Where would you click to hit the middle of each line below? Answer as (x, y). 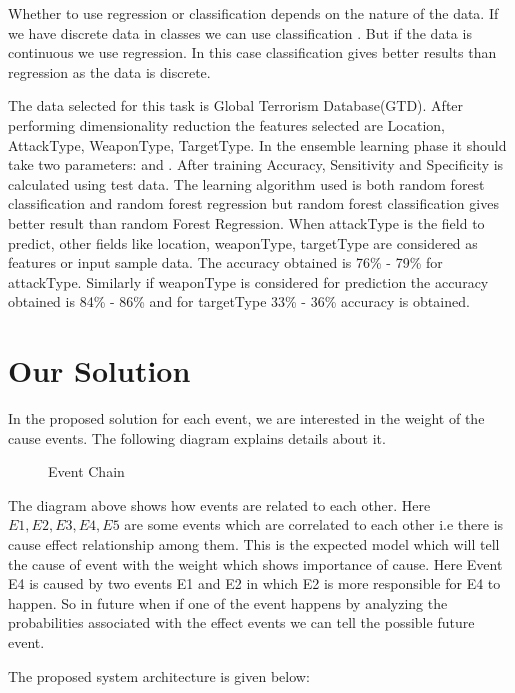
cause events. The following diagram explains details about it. (197, 437)
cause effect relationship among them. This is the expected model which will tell (254, 544)
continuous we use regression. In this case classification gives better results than (252, 52)
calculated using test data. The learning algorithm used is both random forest (246, 183)
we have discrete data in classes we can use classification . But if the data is (240, 32)
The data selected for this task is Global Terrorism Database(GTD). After (236, 105)
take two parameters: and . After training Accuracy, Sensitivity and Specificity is (256, 164)
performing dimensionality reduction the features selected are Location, (226, 124)
